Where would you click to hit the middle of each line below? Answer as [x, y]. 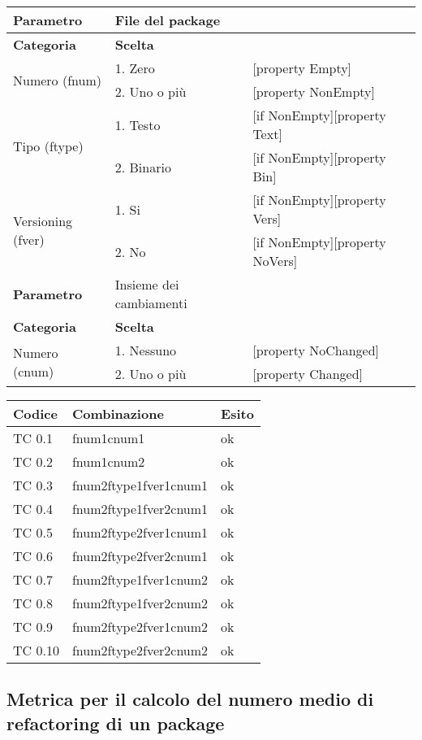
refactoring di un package [116, 723]
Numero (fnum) [57, 80]
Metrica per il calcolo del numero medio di [190, 699]
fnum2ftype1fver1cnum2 [140, 579]
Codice [35, 414]
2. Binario [143, 167]
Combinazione [118, 414]
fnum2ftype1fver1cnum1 [140, 485]
